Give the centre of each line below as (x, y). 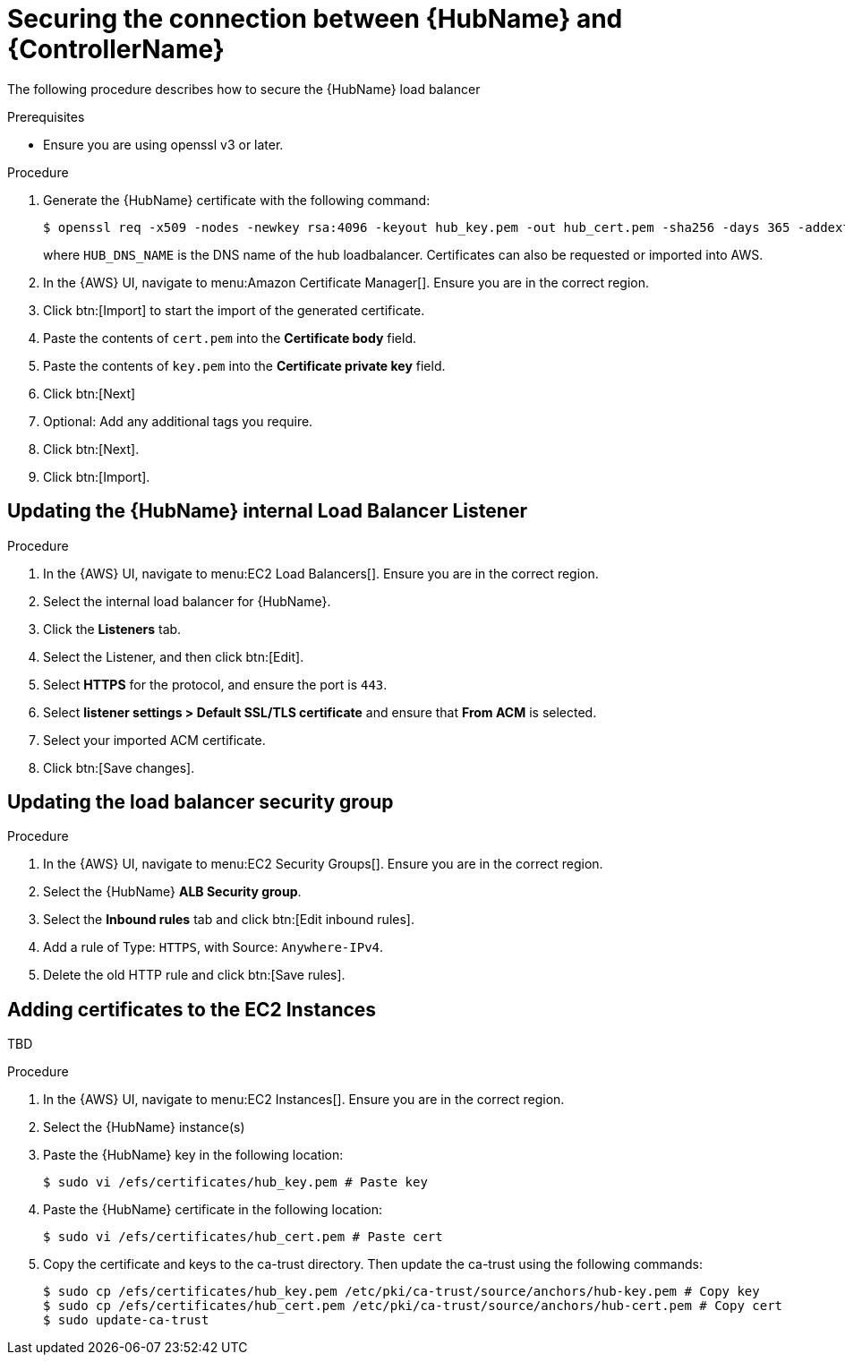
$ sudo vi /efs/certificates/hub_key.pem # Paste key (235, 1182)
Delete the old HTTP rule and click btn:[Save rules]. (194, 975)
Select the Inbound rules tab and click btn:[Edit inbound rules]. (229, 920)
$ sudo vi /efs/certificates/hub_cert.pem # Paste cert (243, 1237)
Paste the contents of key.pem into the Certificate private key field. (244, 365)
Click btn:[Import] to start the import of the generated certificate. (234, 310)
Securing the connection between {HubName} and (315, 19)
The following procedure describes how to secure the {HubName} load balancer (244, 89)
